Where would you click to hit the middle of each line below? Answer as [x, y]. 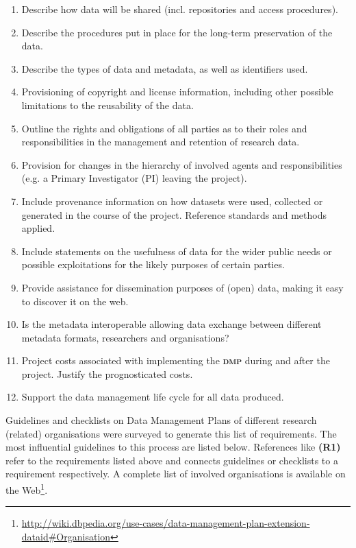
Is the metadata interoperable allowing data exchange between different [171, 324]
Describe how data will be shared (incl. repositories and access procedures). [180, 9]
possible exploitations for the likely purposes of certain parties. [153, 264]
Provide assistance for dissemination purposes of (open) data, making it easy [182, 287]
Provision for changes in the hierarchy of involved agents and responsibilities [182, 164]
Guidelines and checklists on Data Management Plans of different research [161, 420]
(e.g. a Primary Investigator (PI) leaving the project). [134, 178]
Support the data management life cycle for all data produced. [153, 397]
